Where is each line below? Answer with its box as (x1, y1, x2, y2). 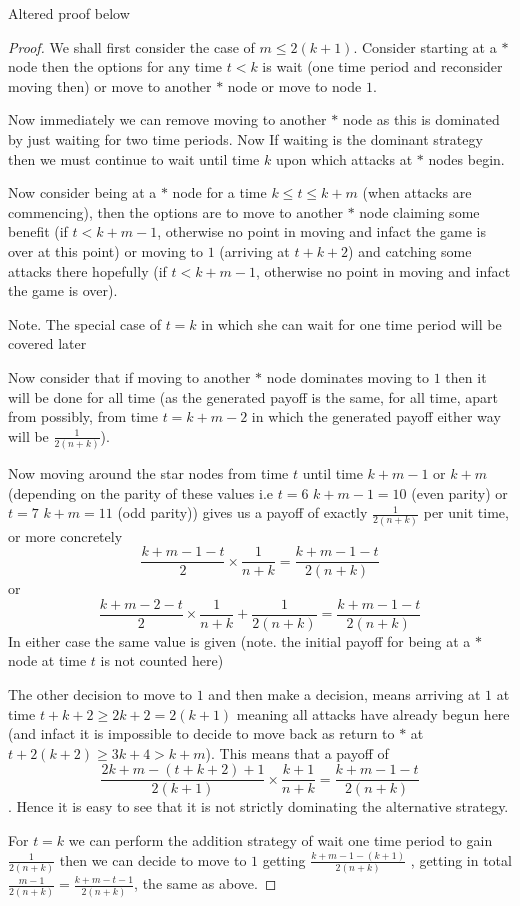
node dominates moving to (266, 366, 430, 387)
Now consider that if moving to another (8, 366, 251, 387)
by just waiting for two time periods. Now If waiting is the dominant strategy (8, 128, 483, 149)
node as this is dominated (342, 109, 500, 130)
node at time (8, 650, 87, 671)
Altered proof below (8, 3, 130, 23)
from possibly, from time (8, 406, 158, 427)
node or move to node (227, 75, 362, 96)
